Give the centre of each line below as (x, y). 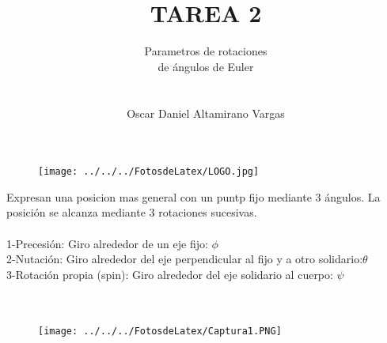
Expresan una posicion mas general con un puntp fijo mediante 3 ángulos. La (193, 196)
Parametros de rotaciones (206, 51)
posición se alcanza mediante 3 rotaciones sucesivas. (132, 212)
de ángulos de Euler (206, 66)
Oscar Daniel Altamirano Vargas (206, 113)
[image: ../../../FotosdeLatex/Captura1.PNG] (160, 331)
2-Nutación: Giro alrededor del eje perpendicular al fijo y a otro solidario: (185, 259)
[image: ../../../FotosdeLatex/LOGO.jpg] (149, 172)
